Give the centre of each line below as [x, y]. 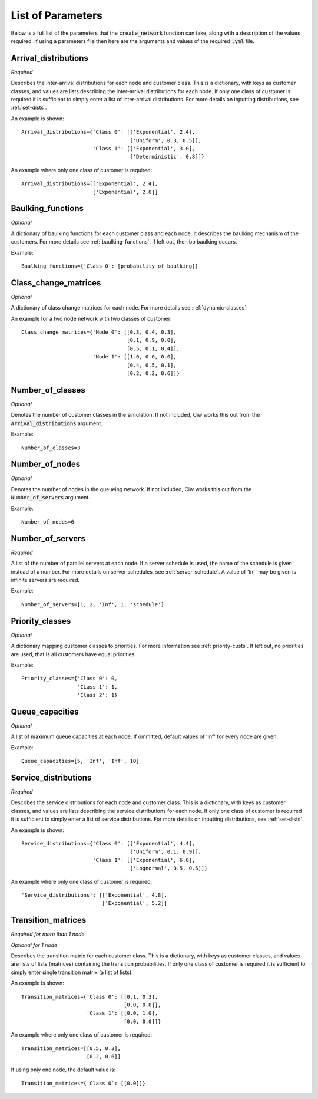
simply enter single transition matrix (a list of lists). [72, 972]
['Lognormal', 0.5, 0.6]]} [169, 868]
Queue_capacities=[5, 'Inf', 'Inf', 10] [80, 761]
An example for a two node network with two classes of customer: [91, 318]
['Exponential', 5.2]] [135, 903]
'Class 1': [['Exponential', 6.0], [144, 860]
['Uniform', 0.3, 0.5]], [165, 140]
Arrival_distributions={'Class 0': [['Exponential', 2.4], [108, 132]
